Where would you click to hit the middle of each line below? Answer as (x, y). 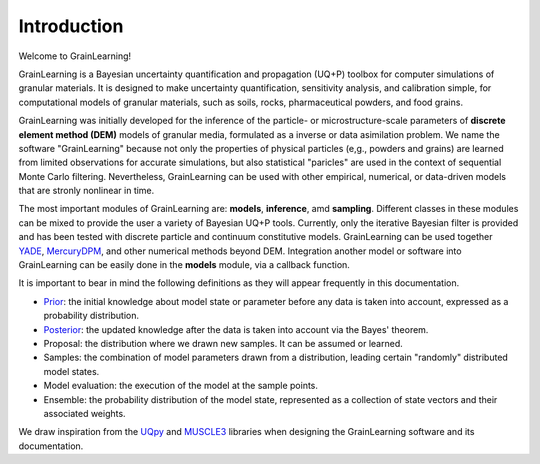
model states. (71, 371)
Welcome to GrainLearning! (75, 56)
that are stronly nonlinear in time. (86, 191)
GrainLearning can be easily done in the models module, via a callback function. (184, 265)
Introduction (71, 26)
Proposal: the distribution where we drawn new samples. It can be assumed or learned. (223, 343)
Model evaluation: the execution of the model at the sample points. (181, 386)
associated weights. (84, 413)
